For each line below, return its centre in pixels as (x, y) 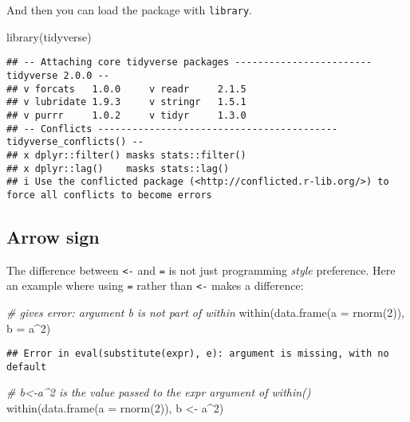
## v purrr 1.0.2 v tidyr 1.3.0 (126, 115)
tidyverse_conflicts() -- (75, 142)
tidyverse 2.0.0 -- (58, 75)
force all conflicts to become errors (109, 195)
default (27, 367)
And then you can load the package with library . (129, 10)
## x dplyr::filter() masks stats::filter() (126, 155)
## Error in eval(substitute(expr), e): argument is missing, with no (198, 354)
